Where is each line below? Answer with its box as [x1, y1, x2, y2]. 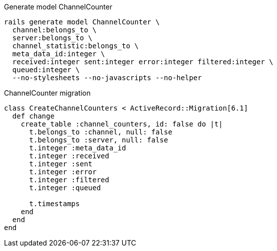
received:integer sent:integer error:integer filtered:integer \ [12, 58, 274, 66]
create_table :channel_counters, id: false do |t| [20, 120, 223, 128]
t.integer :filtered [29, 176, 109, 184]
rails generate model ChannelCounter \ [4, 18, 160, 26]
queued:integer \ [12, 66, 80, 74]
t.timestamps [29, 200, 80, 208]
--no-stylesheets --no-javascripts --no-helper [12, 74, 202, 82]
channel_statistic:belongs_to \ [12, 42, 139, 50]
